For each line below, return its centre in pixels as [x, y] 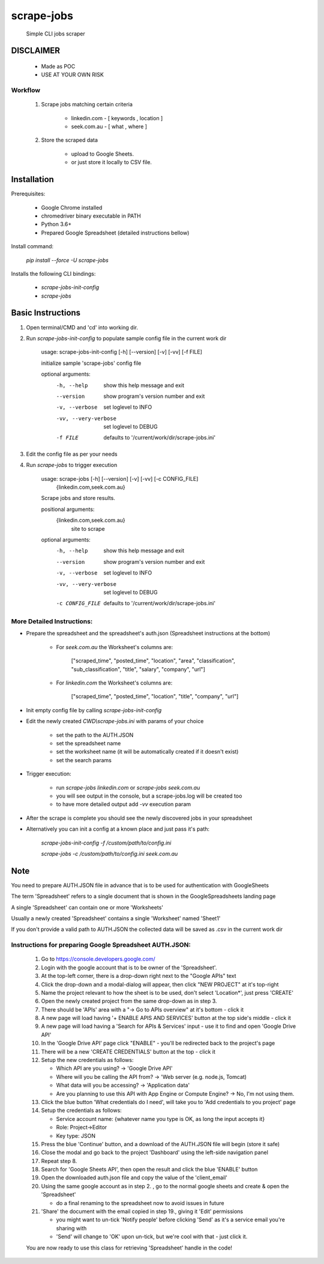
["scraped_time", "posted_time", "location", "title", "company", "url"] [155, 697]
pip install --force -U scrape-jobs [67, 260]
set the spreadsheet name [88, 743]
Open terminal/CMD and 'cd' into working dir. [82, 327]
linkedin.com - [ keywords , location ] [117, 118]
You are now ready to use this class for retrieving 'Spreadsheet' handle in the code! [129, 1248]
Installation [32, 179]
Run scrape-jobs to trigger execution [72, 465]
